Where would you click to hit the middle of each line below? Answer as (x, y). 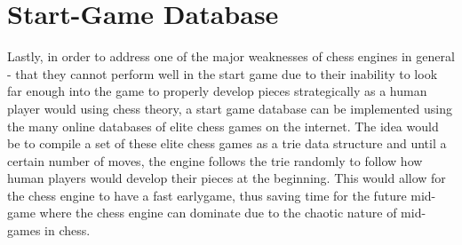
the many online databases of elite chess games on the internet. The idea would (223, 126)
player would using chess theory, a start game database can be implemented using (230, 108)
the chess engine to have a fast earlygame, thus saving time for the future (207, 195)
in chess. (68, 230)
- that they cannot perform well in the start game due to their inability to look (223, 73)
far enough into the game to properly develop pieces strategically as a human (217, 91)
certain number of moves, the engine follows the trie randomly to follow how (215, 160)
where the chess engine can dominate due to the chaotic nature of (218, 213)
